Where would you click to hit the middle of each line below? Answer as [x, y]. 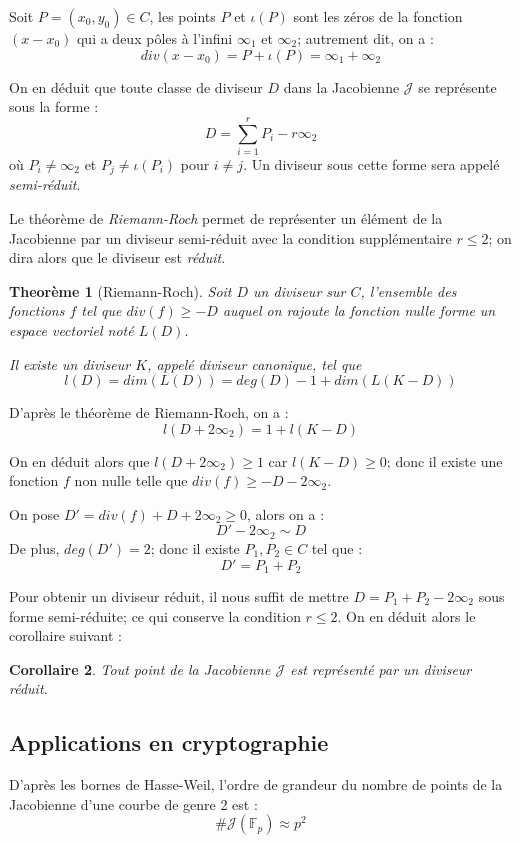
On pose [34, 513]
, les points [182, 16]
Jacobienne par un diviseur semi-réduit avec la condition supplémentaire [230, 237]
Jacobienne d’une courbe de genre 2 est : [133, 803]
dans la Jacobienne [341, 86]
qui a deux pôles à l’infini [154, 38]
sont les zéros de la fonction [378, 16]
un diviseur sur [299, 290]
